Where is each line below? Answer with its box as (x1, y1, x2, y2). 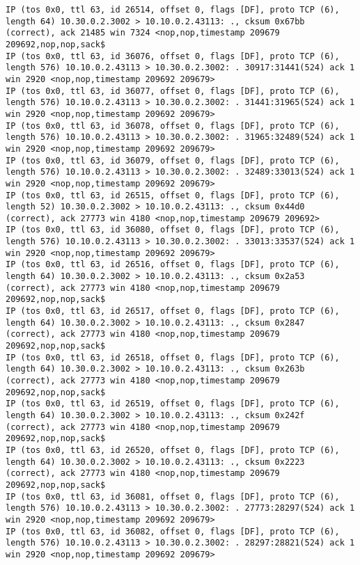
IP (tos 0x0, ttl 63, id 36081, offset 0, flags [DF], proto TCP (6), (6, 491, 340, 502)
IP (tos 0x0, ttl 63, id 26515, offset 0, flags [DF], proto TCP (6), (6, 190, 340, 200)
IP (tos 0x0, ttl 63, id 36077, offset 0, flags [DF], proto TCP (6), (6, 86, 340, 96)
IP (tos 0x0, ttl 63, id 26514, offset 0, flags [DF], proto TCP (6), (6, 5, 340, 15)
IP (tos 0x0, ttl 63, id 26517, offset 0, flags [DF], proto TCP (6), (6, 306, 340, 317)
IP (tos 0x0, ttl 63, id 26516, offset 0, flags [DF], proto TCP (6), (6, 260, 340, 270)
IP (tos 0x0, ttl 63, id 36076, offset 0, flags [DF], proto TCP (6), (6, 51, 340, 61)
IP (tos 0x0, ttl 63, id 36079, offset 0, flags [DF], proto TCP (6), (6, 155, 340, 166)
